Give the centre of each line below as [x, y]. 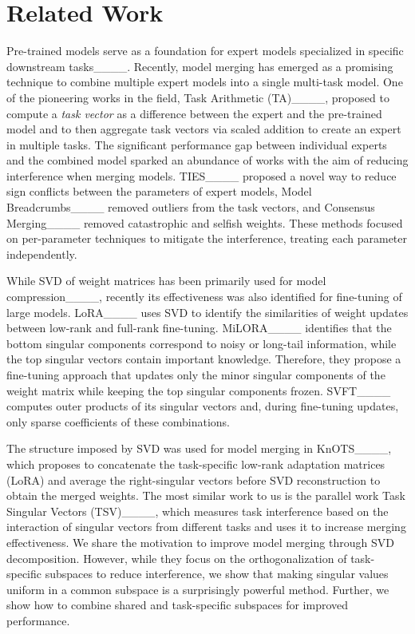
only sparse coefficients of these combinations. [118, 421]
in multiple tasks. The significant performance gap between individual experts [197, 144]
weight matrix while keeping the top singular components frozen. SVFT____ [199, 390]
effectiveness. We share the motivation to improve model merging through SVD [200, 542]
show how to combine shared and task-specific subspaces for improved [178, 605]
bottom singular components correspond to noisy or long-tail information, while [202, 343]
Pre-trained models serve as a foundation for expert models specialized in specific [205, 51]
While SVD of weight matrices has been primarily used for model [166, 281]
